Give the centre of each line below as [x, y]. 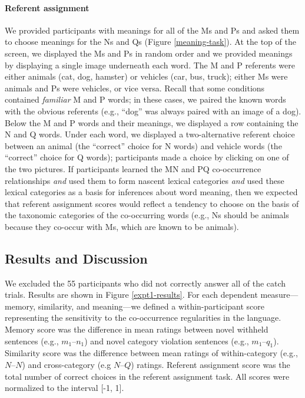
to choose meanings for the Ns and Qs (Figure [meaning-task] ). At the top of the [150, 42]
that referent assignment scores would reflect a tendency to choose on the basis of [152, 203]
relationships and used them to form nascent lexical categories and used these [145, 180]
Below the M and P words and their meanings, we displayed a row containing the [152, 122]
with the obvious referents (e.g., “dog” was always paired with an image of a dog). [153, 111]
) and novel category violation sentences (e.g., [167, 341]
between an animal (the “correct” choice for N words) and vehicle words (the [143, 145]
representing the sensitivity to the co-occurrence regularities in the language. [143, 318]
